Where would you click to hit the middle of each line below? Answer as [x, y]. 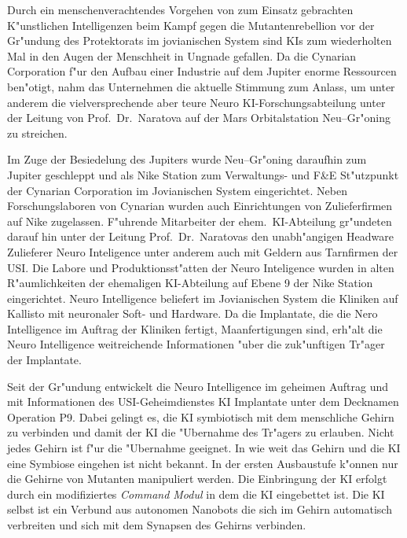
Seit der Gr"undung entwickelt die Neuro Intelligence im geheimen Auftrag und [198, 386]
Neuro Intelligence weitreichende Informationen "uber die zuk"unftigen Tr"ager [196, 344]
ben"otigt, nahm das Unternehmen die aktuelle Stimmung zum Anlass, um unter [201, 86]
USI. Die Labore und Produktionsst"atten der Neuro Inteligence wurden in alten [201, 267]
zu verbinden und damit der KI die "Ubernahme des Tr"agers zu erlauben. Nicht [201, 432]
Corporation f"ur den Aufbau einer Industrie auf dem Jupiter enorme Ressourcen [202, 71]
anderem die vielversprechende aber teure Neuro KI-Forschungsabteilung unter [196, 102]
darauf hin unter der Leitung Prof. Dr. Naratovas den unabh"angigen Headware [200, 236]
